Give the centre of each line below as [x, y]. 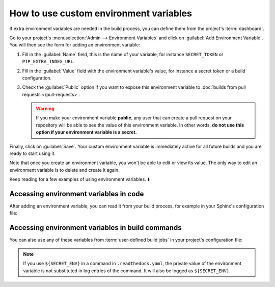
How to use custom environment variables [101, 13]
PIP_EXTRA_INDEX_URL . [48, 62]
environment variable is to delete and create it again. [64, 170]
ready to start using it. [33, 153]
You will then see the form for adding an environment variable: [75, 45]
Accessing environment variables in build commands [95, 228]
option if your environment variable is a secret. [86, 132]
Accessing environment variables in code [77, 194]
